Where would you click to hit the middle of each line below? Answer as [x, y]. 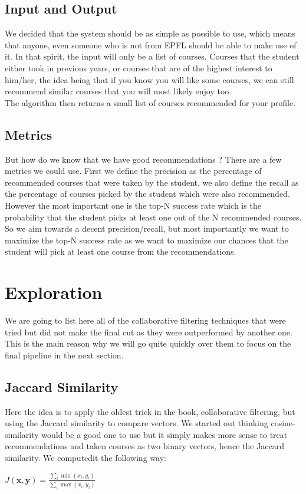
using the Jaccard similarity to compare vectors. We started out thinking [136, 423]
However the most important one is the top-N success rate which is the [133, 205]
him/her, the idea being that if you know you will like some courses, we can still [149, 79]
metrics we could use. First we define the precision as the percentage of [133, 171]
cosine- [283, 423]
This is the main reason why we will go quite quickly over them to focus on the [148, 343]
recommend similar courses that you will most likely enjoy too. [118, 91]
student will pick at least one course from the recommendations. [121, 251]
